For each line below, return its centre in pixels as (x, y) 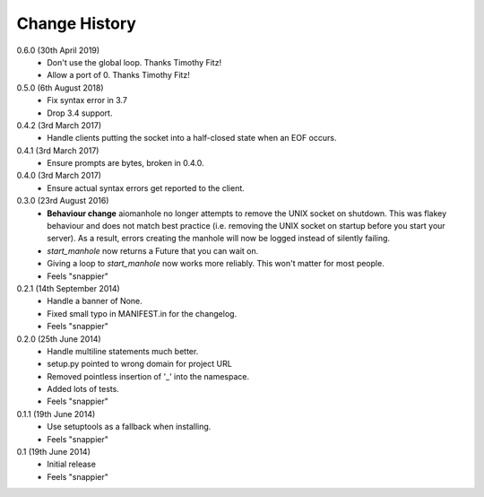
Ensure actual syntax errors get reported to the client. (146, 187)
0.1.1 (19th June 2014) (56, 414)
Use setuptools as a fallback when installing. (129, 427)
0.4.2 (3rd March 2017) (59, 125)
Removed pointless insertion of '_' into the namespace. (148, 376)
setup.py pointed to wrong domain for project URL (139, 364)
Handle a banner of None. (95, 301)
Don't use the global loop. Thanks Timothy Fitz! (134, 62)
